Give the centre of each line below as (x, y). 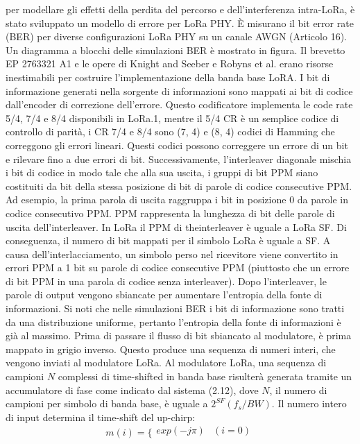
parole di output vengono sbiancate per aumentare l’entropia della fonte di (164, 294)
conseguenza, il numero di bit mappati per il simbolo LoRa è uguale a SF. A (168, 240)
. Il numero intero (309, 403)
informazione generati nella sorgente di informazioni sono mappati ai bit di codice (179, 91)
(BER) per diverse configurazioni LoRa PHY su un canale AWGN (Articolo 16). (176, 36)
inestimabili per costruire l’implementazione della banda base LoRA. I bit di (168, 77)
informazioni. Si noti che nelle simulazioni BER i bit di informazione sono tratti (175, 308)
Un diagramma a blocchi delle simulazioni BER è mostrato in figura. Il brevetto (175, 50)
